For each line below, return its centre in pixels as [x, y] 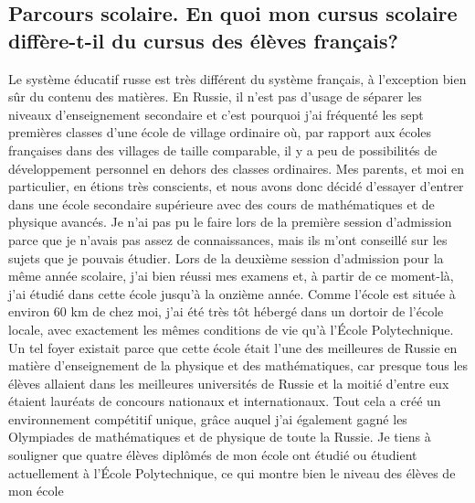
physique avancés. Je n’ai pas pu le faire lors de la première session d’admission [230, 222]
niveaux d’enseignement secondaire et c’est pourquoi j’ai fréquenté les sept [216, 114]
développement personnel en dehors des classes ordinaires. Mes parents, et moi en [236, 168]
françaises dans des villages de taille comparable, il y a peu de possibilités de [223, 150]
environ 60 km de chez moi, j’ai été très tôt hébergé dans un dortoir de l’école [226, 311]
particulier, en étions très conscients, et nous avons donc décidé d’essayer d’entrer [236, 186]
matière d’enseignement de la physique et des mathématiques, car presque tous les [238, 365]
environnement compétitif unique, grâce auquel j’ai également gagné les [208, 418]
